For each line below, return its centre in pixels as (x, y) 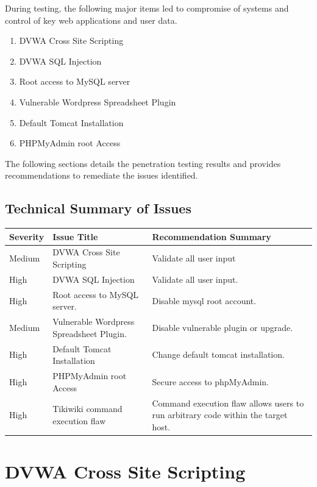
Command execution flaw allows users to (228, 403)
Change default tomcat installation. (218, 354)
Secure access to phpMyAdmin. (210, 381)
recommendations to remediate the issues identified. (102, 175)
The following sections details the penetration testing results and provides (143, 163)
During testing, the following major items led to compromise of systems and (147, 8)
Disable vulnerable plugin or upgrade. (223, 327)
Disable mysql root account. (204, 300)
